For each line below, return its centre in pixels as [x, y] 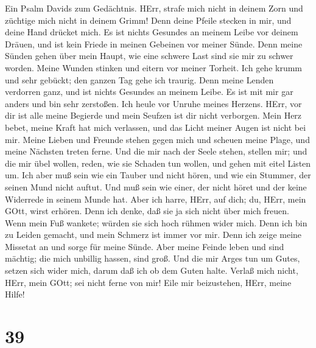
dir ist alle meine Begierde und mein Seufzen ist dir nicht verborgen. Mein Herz [153, 115]
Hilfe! [15, 294]
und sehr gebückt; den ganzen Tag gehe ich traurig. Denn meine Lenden [139, 79]
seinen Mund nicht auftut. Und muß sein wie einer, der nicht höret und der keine [156, 186]
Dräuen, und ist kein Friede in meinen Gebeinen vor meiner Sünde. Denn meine [154, 43]
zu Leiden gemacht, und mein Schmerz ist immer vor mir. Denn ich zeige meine [153, 235]
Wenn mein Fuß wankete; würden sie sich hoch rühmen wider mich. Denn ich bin [156, 222]
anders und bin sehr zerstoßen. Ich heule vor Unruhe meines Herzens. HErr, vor [153, 103]
